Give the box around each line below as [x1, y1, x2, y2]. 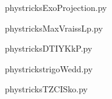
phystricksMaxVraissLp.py [5, 21, 103, 34]
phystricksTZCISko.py [5, 83, 88, 95]
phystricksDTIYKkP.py [5, 42, 93, 55]
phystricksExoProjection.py [5, 1, 107, 13]
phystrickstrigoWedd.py [5, 62, 93, 75]
